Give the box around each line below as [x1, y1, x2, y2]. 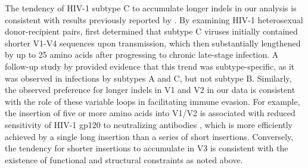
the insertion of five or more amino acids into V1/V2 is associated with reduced [5, 107, 295, 119]
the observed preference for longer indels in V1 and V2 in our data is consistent [5, 83, 295, 96]
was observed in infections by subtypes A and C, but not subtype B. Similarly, [5, 71, 292, 84]
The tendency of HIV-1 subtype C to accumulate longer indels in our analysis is [5, 2, 297, 14]
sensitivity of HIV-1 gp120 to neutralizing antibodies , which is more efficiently [5, 118, 293, 130]
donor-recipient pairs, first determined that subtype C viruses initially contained [5, 25, 298, 38]
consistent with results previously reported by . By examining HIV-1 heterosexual [5, 13, 303, 26]
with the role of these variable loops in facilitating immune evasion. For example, [5, 95, 300, 107]
